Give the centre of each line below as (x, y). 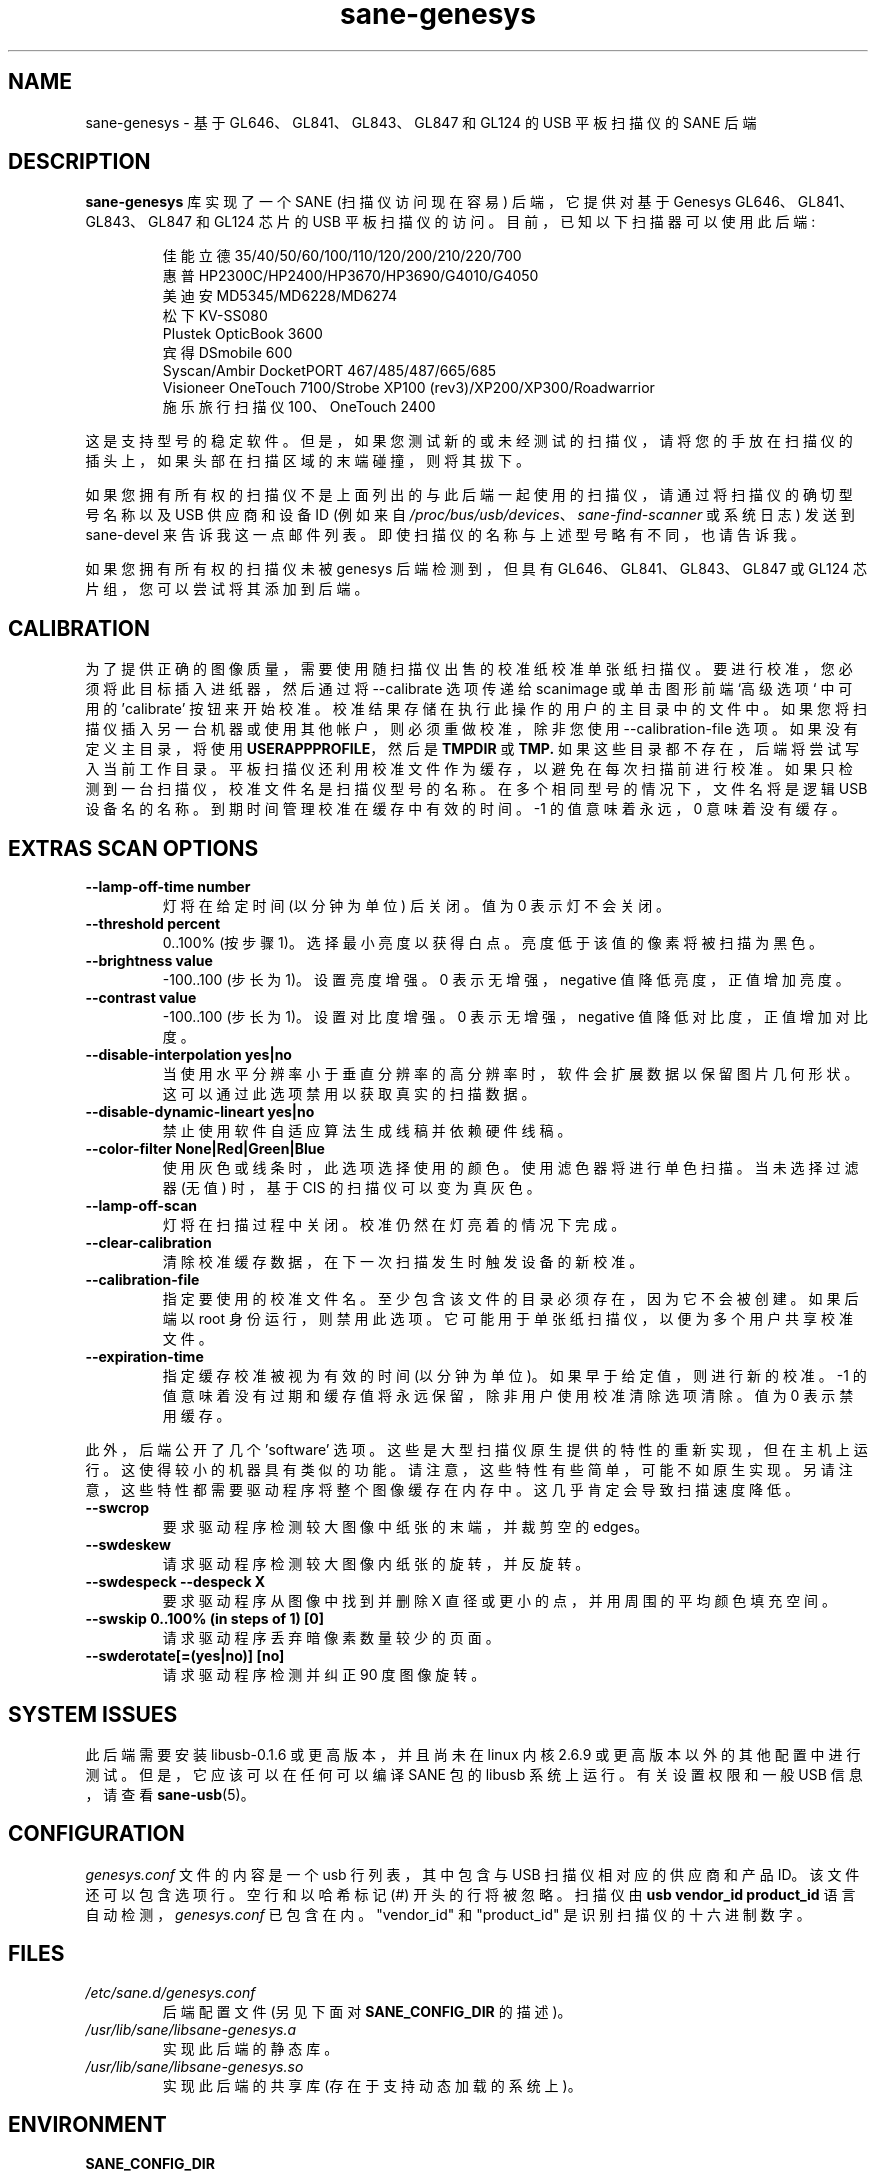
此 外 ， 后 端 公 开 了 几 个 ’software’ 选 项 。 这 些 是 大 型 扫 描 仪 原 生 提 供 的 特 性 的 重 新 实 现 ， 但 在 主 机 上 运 (476, 1450)
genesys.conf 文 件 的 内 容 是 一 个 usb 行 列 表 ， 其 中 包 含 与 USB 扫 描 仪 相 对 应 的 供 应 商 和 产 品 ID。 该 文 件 (472, 1874)
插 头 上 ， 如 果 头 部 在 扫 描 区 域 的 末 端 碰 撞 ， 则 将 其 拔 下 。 (307, 461)
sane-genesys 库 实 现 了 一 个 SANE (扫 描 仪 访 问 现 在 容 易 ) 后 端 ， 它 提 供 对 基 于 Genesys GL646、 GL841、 (469, 202)
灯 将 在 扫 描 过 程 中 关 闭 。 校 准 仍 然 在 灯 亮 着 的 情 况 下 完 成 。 (394, 1225)
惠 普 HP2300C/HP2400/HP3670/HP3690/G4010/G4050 (350, 276)
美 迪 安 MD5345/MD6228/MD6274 (280, 296)
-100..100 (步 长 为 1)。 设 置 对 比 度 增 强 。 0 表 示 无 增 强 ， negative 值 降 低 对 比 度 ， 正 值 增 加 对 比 (515, 1017)
